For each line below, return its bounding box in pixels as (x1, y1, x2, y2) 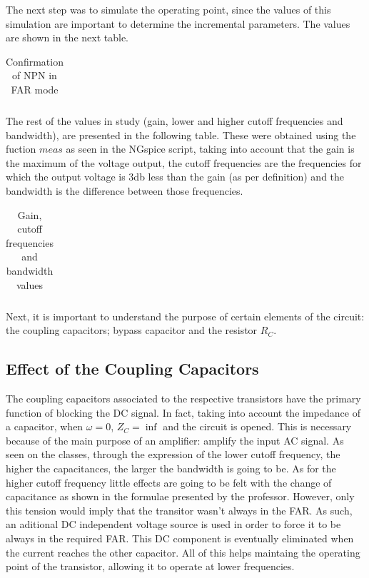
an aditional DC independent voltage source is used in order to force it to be (6, 517, 341, 532)
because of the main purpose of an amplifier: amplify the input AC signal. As (6, 432, 344, 447)
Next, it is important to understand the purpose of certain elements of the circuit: (6, 308, 365, 323)
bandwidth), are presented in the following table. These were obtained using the (6, 127, 356, 142)
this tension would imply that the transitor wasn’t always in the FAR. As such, (6, 502, 353, 517)
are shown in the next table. (6, 30, 129, 45)
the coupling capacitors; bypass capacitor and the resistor (6, 323, 258, 338)
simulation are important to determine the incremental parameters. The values (6, 16, 350, 31)
